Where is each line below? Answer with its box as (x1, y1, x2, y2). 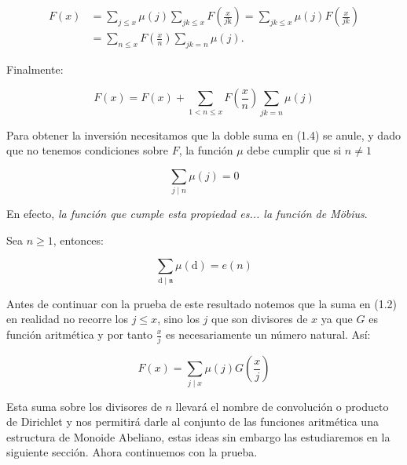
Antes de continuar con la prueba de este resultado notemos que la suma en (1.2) (6, 295, 398, 311)
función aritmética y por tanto (6, 326, 152, 342)
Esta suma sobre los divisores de (6, 398, 162, 414)
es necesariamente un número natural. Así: (165, 326, 371, 342)
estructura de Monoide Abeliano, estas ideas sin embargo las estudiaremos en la (6, 428, 390, 445)
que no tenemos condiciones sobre (6, 142, 168, 158)
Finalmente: (6, 60, 64, 77)
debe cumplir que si (247, 142, 342, 158)
